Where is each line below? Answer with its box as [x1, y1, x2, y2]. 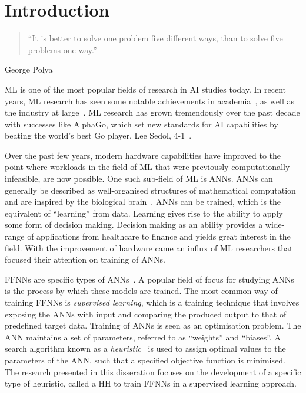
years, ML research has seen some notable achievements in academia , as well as [5, 94, 295, 107]
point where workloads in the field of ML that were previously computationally [5, 161, 290, 173]
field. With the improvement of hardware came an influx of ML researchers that [5, 241, 293, 254]
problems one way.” [28, 43, 97, 55]
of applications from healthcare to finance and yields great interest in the [27, 230, 291, 243]
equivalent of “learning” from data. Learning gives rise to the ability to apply [5, 207, 283, 219]
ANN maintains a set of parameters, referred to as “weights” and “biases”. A [5, 330, 281, 343]
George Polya [5, 63, 53, 76]
